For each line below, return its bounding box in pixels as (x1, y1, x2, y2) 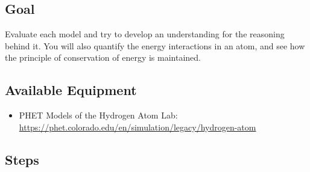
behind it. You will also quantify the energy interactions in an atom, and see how (5, 39, 305, 52)
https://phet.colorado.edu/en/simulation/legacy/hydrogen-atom (19, 120, 256, 133)
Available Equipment (5, 81, 137, 99)
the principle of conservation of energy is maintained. (5, 51, 201, 64)
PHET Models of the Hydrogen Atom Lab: (19, 109, 178, 121)
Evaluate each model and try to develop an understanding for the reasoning (5, 28, 285, 40)
